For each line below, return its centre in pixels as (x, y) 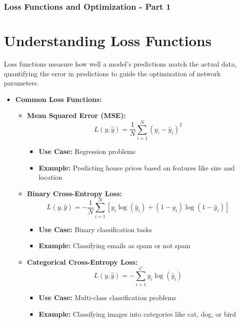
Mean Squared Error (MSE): (76, 115)
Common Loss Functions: (58, 99)
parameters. (21, 83)
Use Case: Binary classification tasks (95, 229)
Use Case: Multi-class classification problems (107, 297)
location (51, 177)
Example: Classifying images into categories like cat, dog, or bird (137, 314)
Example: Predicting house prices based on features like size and (137, 167)
